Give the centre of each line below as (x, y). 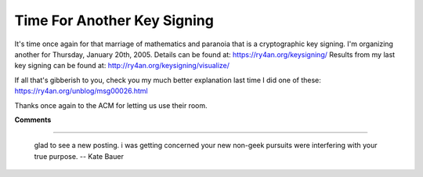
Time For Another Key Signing (114, 20)
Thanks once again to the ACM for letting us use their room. (111, 105)
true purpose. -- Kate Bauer (79, 156)
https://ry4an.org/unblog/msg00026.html (81, 91)
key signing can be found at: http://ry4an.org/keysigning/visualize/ (122, 66)
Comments (33, 119)
